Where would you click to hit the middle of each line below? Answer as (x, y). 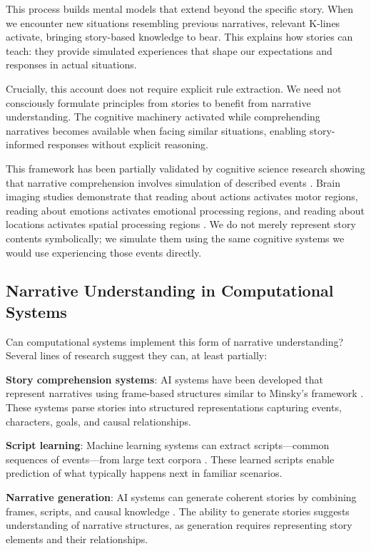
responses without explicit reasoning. (128, 144)
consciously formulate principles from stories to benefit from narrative (158, 102)
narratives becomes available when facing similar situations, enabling (156, 130)
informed (25, 144)
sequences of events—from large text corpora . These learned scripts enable (170, 459)
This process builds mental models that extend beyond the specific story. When (180, 9)
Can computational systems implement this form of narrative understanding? (175, 341)
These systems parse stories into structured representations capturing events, (174, 407)
